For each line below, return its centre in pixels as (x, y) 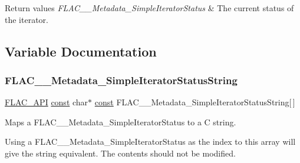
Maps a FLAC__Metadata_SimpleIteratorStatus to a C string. (121, 122)
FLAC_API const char (47, 102)
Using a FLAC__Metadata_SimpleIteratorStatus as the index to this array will (150, 142)
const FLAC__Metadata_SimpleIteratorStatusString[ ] (195, 102)
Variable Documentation (81, 51)
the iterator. (27, 19)
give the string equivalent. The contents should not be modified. (120, 153)
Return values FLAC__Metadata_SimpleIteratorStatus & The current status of (149, 8)
